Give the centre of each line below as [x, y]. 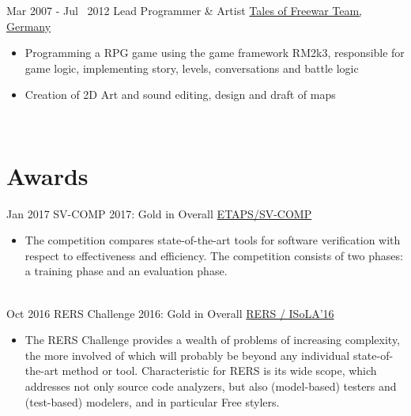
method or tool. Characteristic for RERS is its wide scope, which [219, 371]
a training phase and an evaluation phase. [126, 271]
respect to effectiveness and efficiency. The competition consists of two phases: [214, 255]
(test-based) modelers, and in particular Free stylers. [152, 401]
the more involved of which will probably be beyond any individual [187, 355]
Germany [29, 26]
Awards [47, 175]
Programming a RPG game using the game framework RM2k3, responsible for [215, 53]
